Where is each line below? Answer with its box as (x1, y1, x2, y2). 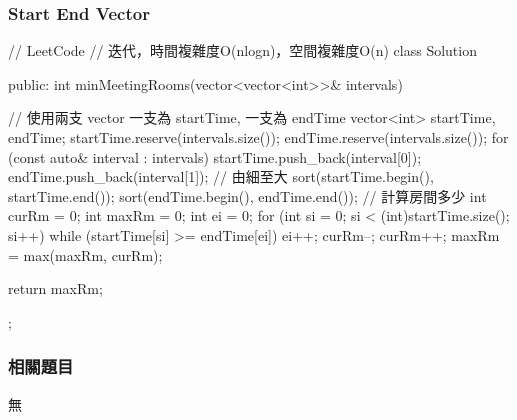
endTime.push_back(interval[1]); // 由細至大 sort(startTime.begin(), (8, 166, 434, 187)
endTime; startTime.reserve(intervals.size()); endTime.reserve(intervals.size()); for (8, 127, 509, 147)
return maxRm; (8, 278, 103, 299)
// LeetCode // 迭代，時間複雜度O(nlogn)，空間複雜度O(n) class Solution (8, 40, 477, 61)
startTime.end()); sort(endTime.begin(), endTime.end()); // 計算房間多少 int (8, 185, 487, 206)
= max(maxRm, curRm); (8, 244, 163, 265)
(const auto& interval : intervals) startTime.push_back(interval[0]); (8, 146, 422, 167)
